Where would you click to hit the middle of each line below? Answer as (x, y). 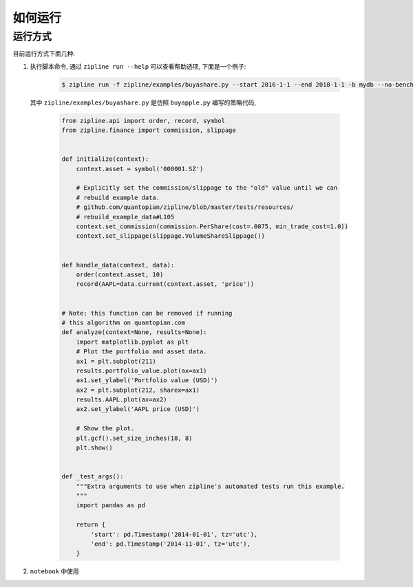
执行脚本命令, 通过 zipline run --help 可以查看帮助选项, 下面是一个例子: (138, 66)
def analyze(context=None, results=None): (134, 332)
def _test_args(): (93, 477)
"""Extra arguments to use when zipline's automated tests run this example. (211, 486)
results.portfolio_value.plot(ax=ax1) (141, 370)
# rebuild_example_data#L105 (125, 217)
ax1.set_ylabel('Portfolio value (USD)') (147, 380)
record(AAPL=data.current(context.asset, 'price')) (165, 284)
